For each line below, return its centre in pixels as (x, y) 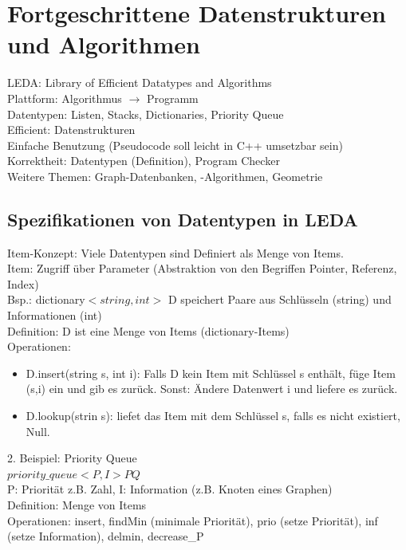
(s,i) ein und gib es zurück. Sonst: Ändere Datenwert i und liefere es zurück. (212, 389)
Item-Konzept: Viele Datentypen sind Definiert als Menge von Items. (175, 252)
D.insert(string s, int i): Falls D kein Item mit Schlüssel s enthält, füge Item (211, 373)
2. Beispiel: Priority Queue (72, 458)
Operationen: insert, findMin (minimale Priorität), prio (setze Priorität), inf (193, 520)
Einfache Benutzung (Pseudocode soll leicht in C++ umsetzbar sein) (175, 145)
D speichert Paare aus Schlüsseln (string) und (280, 299)
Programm (172, 98)
